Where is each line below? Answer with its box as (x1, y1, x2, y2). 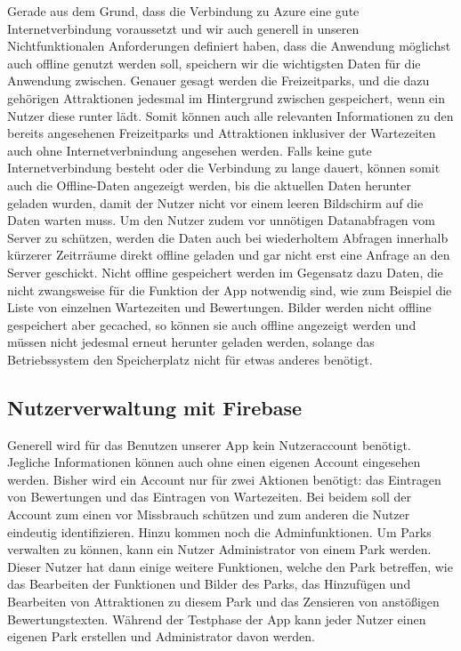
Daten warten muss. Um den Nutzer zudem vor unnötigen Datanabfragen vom (7, 211, 435, 229)
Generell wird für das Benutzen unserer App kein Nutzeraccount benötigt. (7, 435, 411, 454)
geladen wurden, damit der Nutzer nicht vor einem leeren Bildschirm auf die (7, 193, 424, 212)
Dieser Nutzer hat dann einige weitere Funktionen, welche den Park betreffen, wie (7, 557, 453, 575)
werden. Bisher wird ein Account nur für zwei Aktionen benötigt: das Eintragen (7, 470, 441, 488)
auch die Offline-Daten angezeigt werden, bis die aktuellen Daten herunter (7, 175, 412, 194)
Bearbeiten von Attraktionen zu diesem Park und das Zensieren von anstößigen (7, 592, 440, 611)
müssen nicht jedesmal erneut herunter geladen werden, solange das (7, 333, 375, 351)
